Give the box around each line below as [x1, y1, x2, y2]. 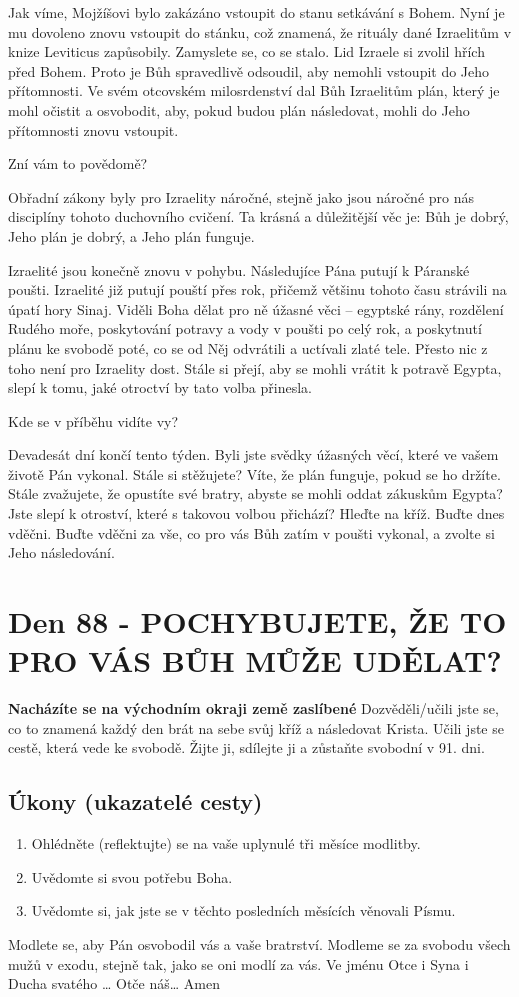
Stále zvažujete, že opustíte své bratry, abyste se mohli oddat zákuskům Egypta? [8, 483, 503, 504]
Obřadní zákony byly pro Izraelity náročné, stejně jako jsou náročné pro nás [8, 186, 475, 207]
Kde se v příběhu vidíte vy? [8, 410, 179, 431]
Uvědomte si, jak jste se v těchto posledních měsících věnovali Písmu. [31, 900, 456, 921]
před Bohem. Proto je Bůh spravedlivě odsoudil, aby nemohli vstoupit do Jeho [8, 60, 490, 81]
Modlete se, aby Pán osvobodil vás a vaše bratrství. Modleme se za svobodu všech [8, 933, 511, 954]
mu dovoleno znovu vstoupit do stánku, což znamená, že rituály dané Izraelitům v [8, 21, 512, 42]
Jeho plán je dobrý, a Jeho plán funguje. [8, 225, 255, 246]
